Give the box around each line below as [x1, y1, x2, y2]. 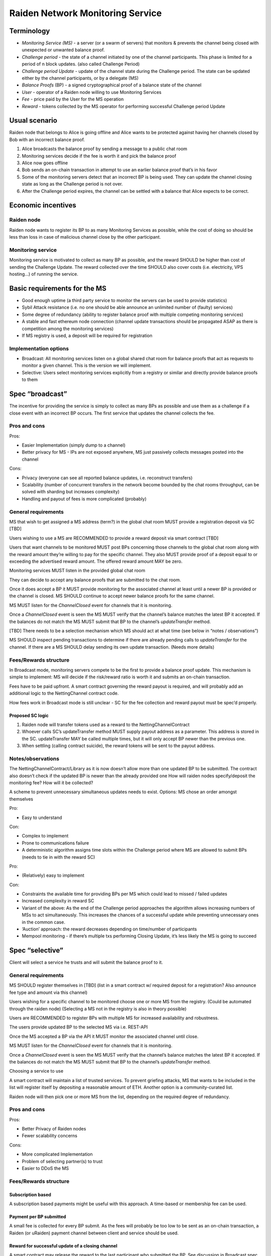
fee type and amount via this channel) [9, 989, 88, 995]
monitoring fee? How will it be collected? [9, 780, 93, 786]
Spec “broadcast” [9, 390, 67, 398]
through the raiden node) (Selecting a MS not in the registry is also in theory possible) [9, 1005, 187, 1012]
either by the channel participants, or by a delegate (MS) [22, 75, 139, 81]
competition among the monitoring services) [22, 326, 114, 332]
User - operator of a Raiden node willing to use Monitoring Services [22, 89, 162, 95]
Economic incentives [9, 201, 76, 210]
